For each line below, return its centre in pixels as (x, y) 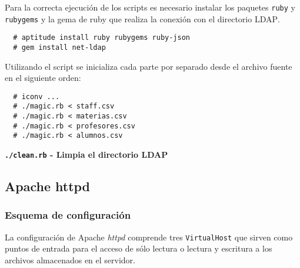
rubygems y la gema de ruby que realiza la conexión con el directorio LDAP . (142, 18)
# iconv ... (36, 96)
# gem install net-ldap (59, 47)
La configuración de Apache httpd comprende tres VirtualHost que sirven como (149, 237)
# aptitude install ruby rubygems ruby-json (101, 38)
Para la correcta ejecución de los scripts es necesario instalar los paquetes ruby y (150, 7)
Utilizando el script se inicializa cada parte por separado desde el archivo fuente (149, 66)
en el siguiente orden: (43, 78)
